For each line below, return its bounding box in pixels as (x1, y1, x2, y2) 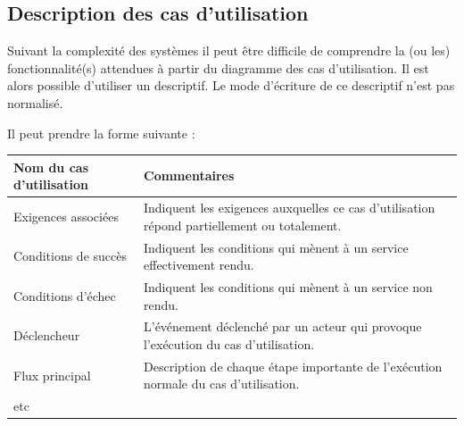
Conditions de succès (13, 246, 127, 265)
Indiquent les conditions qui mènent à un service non (144, 277, 433, 296)
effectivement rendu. (144, 255, 254, 274)
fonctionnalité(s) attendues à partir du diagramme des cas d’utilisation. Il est (7, 58, 429, 77)
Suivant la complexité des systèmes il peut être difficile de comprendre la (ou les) (7, 41, 451, 60)
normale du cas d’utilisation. (144, 374, 300, 393)
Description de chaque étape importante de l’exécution (144, 356, 443, 375)
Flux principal (13, 365, 91, 384)
